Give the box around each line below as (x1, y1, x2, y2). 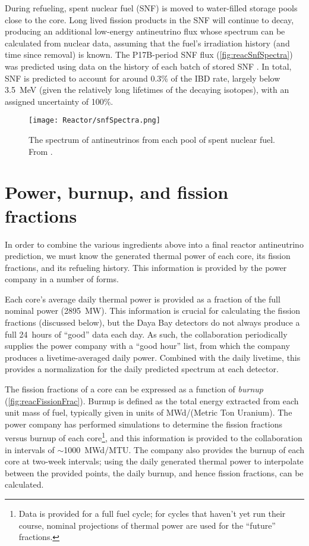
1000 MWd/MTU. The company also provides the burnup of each (64, 443, 304, 455)
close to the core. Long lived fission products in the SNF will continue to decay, (5, 13, 294, 26)
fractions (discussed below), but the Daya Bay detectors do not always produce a (5, 316, 300, 329)
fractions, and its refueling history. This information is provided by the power (5, 261, 287, 273)
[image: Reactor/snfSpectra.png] (29, 116, 160, 125)
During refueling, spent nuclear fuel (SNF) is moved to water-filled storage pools (5, 2, 298, 14)
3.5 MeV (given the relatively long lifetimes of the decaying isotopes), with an (5, 83, 289, 96)
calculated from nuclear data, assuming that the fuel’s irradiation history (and (5, 36, 290, 49)
